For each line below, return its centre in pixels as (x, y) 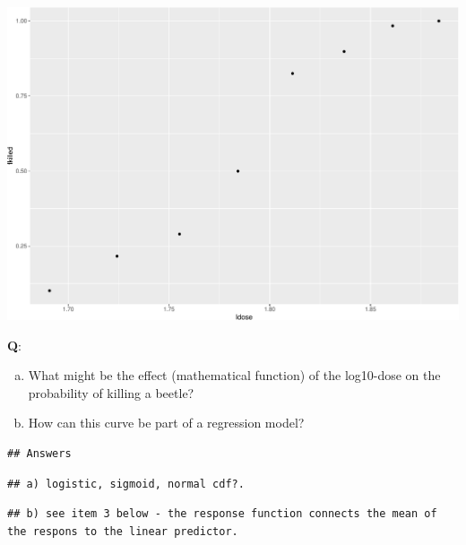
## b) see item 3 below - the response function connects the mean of (222, 514)
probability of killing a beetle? (111, 392)
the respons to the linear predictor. (123, 531)
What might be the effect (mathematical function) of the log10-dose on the (234, 375)
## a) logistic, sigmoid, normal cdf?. (126, 484)
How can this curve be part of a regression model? (166, 423)
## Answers (39, 453)
